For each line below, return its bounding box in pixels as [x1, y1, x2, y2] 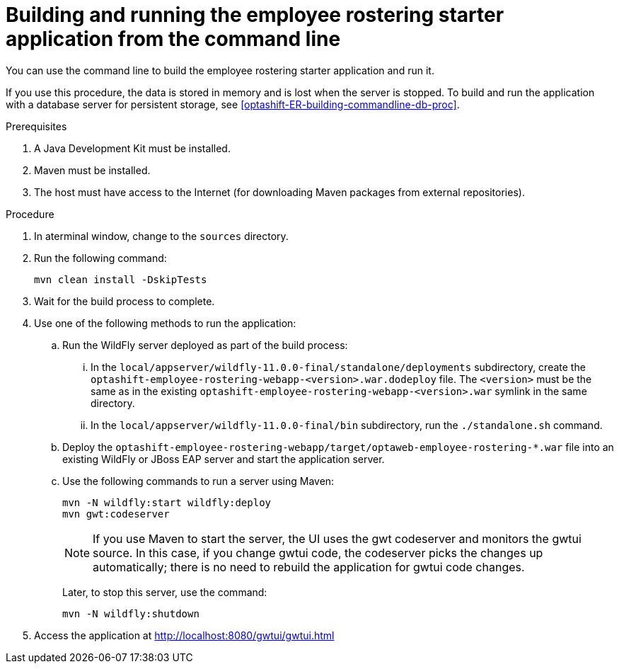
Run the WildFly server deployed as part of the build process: [62, 338, 348, 351]
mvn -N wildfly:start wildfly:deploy [62, 496, 272, 508]
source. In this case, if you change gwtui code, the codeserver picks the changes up [93, 545, 543, 560]
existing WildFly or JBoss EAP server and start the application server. [62, 452, 385, 465]
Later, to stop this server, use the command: [62, 585, 267, 598]
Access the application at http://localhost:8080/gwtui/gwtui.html [34, 629, 335, 641]
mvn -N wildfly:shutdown [62, 607, 199, 619]
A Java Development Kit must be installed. [34, 142, 231, 154]
